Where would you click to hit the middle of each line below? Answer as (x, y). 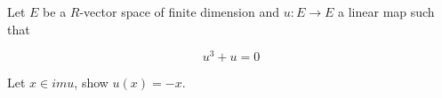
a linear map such (386, 11)
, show (91, 83)
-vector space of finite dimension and (180, 11)
